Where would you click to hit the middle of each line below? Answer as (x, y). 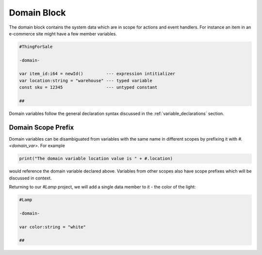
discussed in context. (30, 178)
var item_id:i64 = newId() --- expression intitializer (97, 74)
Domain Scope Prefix (41, 127)
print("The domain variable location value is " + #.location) (96, 159)
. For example (51, 146)
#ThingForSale (36, 47)
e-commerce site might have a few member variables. (63, 33)
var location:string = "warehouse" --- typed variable (86, 80)
